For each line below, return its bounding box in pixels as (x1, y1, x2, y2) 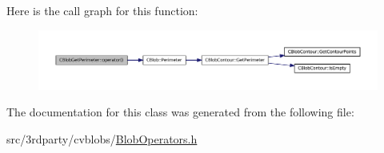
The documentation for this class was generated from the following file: (6, 104, 354, 120)
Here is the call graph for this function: (6, 2, 198, 18)
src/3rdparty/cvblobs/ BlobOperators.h (6, 130, 198, 147)
